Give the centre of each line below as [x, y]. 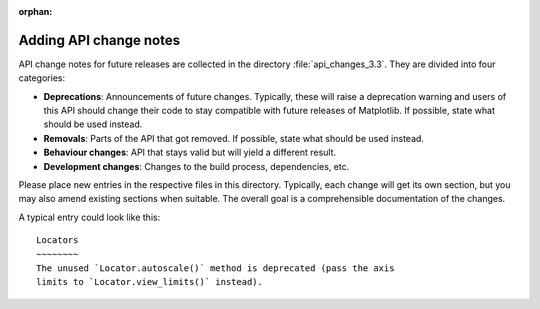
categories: [41, 78]
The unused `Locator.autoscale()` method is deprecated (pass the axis [215, 268]
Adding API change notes [99, 40]
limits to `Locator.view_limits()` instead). [150, 282]
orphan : [35, 11]
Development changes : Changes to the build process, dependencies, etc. [196, 166]
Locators [57, 240]
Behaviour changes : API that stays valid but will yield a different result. [190, 152]
